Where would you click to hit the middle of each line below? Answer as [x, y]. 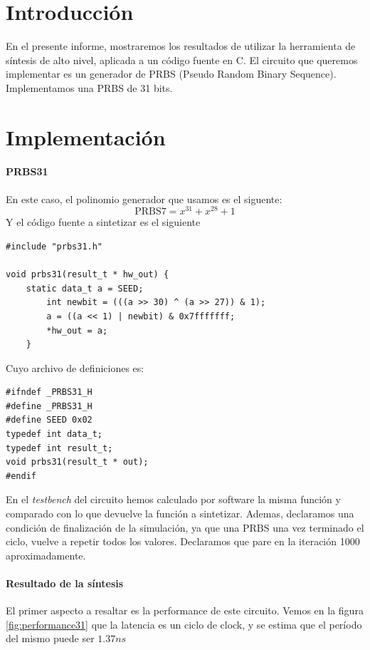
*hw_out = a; [77, 330]
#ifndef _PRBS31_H [49, 392]
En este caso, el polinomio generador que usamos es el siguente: [144, 198]
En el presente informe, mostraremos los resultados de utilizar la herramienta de [181, 46]
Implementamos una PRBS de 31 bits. [89, 87]
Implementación [86, 136]
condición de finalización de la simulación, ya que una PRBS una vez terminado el [185, 527]
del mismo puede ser [50, 638]
